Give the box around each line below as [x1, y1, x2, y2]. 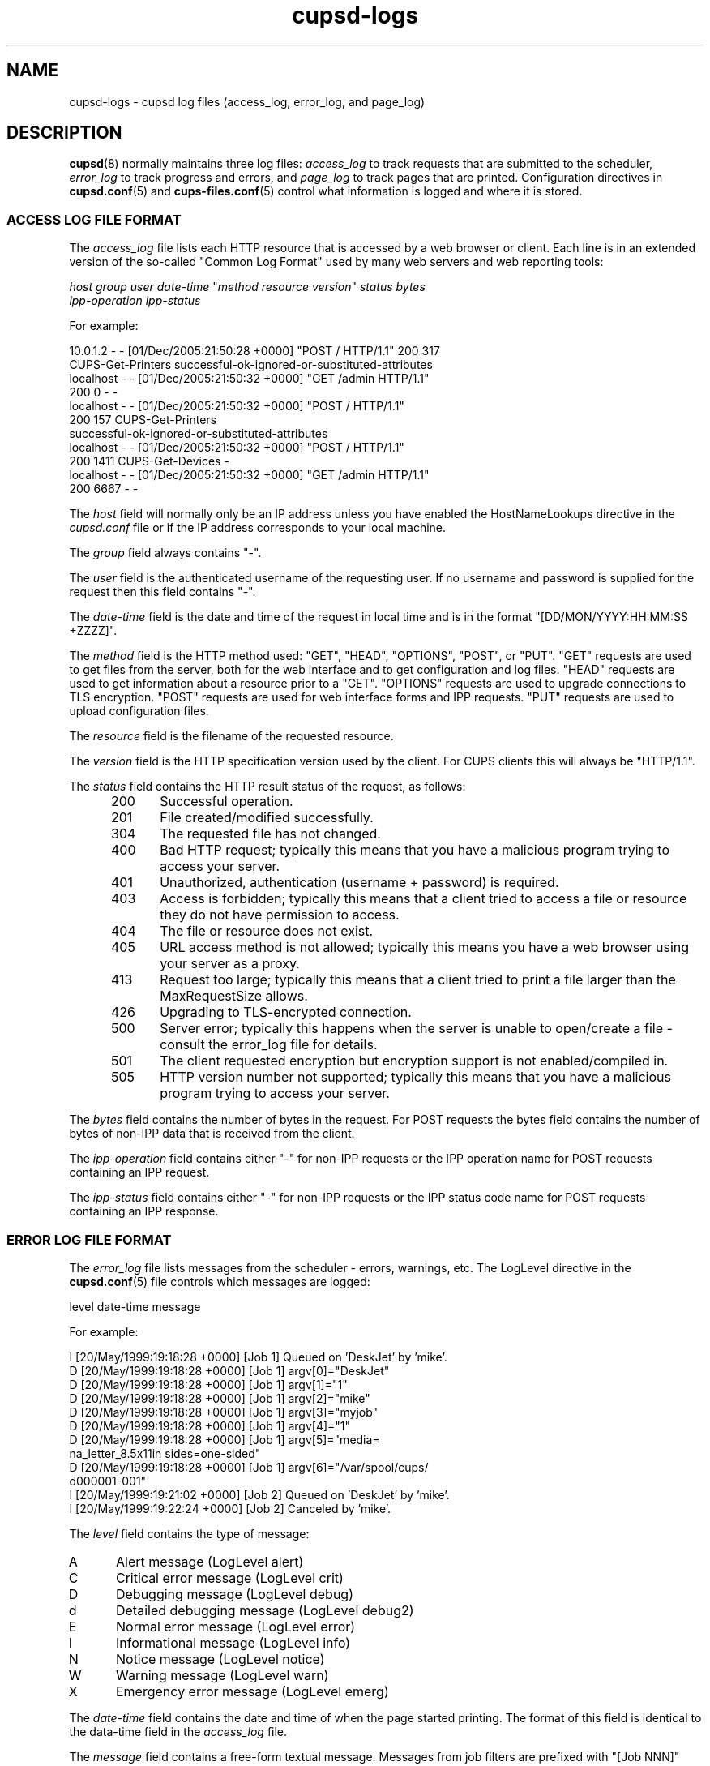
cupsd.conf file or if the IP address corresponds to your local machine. [69, 521, 447, 535]
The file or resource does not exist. [160, 923, 374, 940]
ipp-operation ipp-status [69, 294, 201, 308]
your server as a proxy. [160, 955, 300, 972]
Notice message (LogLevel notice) [115, 1650, 325, 1667]
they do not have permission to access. [160, 907, 400, 924]
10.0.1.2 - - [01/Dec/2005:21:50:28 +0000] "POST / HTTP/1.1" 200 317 [69, 344, 440, 358]
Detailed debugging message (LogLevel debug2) [115, 1601, 414, 1618]
